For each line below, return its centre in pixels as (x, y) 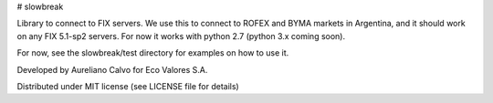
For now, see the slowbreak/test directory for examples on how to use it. (153, 53)
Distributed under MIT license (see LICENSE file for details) (128, 86)
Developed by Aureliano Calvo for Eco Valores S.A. (112, 69)
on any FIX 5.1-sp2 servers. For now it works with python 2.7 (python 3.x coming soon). (181, 36)
